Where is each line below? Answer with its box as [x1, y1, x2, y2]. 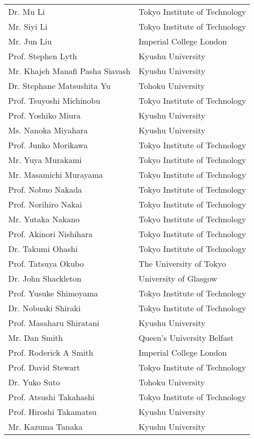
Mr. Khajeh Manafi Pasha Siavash [8, 65, 131, 77]
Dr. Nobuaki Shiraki [8, 302, 81, 314]
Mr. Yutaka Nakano [8, 213, 80, 225]
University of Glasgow [138, 272, 217, 284]
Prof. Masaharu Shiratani [8, 317, 100, 329]
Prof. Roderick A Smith [8, 346, 94, 358]
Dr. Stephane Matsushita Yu [8, 80, 111, 91]
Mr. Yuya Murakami [8, 154, 82, 166]
